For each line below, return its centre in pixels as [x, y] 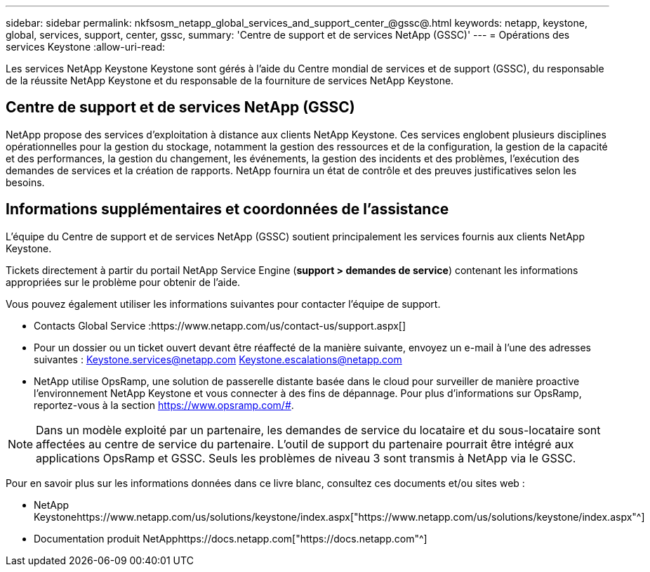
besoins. [25, 182]
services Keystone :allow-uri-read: [86, 47]
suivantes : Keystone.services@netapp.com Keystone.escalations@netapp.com [218, 359]
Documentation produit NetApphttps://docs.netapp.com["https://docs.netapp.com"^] [231, 538]
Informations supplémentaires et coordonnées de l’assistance [227, 209]
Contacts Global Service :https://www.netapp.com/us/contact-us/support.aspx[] [220, 325]
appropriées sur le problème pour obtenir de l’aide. [123, 282]
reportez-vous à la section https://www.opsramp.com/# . [164, 405]
